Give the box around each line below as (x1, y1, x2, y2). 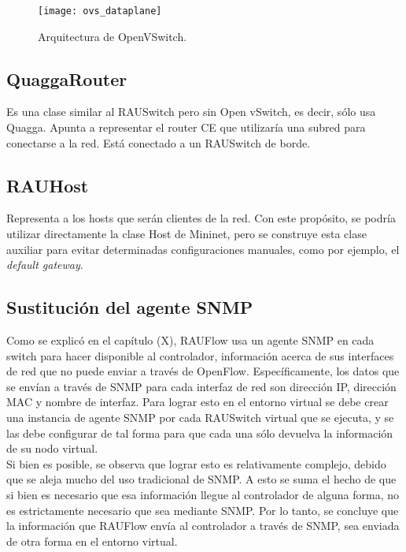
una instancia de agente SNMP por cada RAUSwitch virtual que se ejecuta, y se (6, 408, 394, 425)
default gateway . (6, 256, 83, 273)
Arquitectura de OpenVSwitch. (38, 28, 187, 44)
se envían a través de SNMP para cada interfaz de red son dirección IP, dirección (6, 378, 397, 394)
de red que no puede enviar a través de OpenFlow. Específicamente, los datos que (6, 363, 400, 379)
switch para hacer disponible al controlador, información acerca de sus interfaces (6, 347, 394, 364)
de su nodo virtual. (6, 440, 98, 457)
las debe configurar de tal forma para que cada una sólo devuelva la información (6, 424, 393, 441)
